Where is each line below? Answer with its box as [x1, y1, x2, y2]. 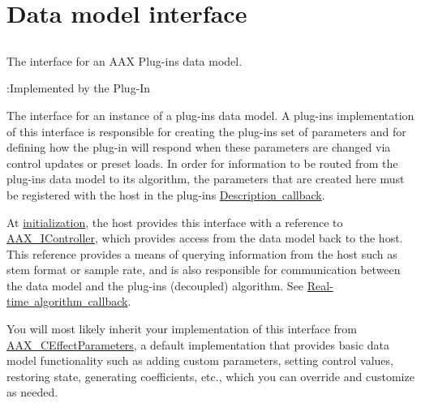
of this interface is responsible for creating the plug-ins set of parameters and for [6, 122, 406, 139]
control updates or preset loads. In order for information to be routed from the [6, 154, 398, 171]
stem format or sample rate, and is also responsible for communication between [6, 261, 401, 278]
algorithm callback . [34, 293, 131, 310]
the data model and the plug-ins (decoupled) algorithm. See [6, 277, 304, 294]
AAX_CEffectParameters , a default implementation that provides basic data [6, 336, 390, 353]
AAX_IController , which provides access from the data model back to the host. [6, 229, 403, 247]
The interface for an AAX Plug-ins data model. [6, 52, 243, 69]
